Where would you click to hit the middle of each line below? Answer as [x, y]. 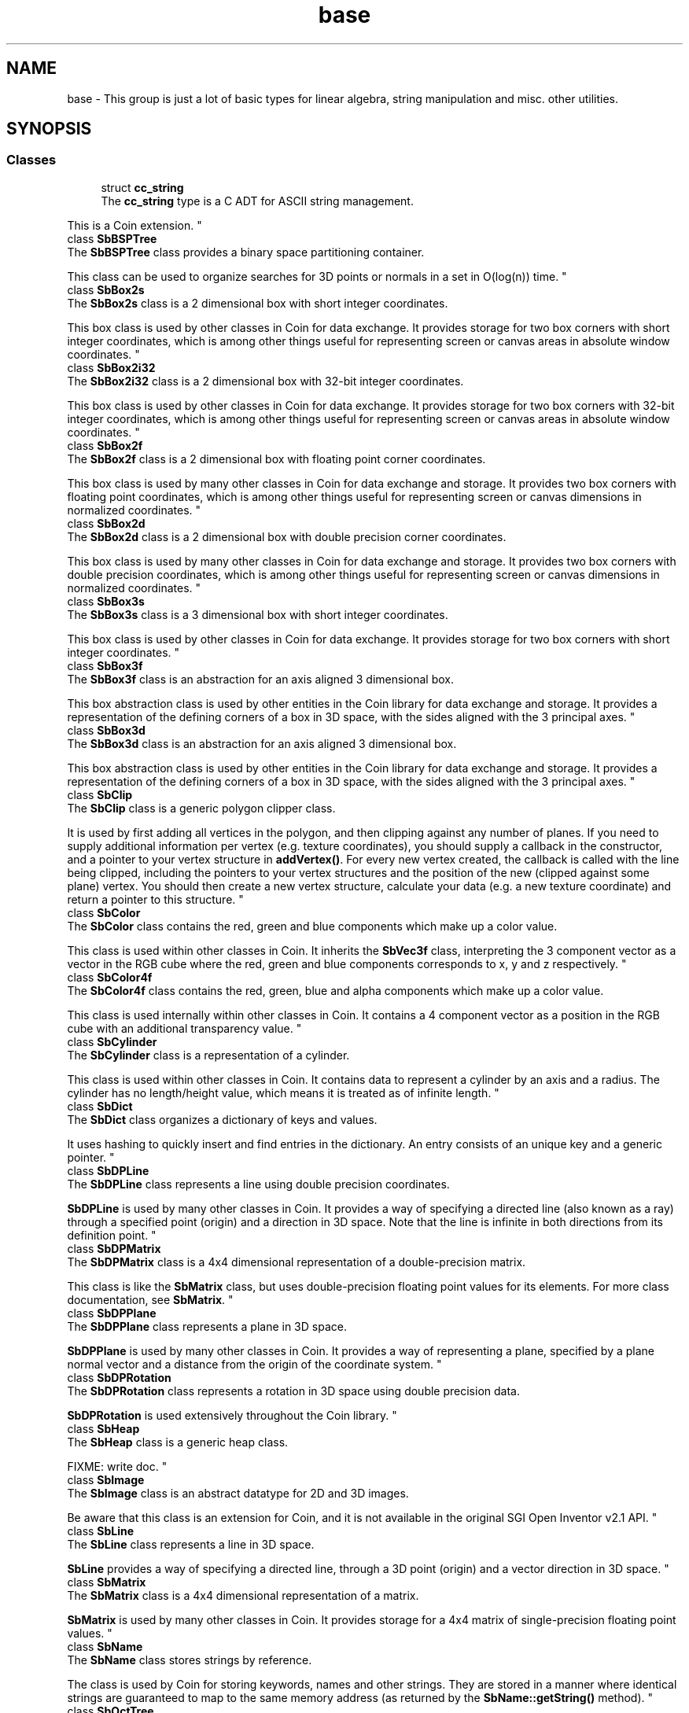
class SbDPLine [108, 1170]
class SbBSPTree [112, 238]
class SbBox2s [106, 289]
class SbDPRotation [119, 1377]
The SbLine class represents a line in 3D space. [191, 1544]
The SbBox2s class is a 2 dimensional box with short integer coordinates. [258, 303]
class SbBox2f [105, 445]
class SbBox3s [106, 601]
